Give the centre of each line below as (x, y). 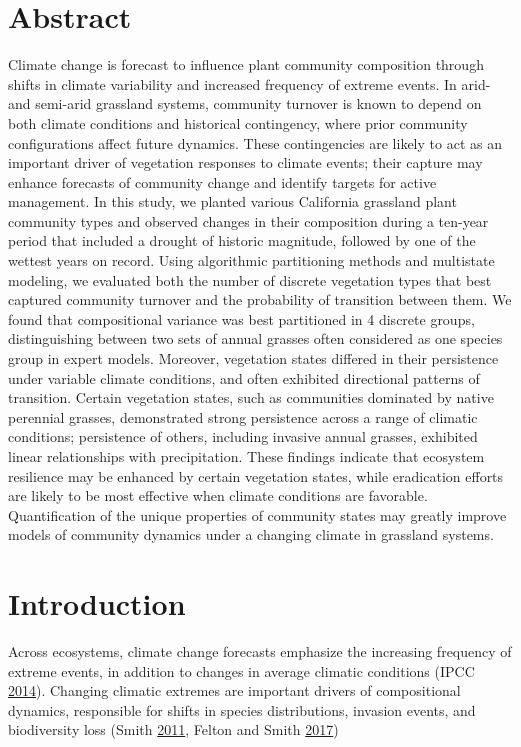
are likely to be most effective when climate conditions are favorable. (218, 495)
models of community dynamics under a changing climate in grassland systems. (251, 534)
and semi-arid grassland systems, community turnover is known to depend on (245, 103)
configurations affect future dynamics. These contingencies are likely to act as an (255, 142)
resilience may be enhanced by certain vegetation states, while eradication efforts (256, 475)
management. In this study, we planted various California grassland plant (232, 201)
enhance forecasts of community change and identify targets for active (222, 181)
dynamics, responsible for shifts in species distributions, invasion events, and (242, 709)
